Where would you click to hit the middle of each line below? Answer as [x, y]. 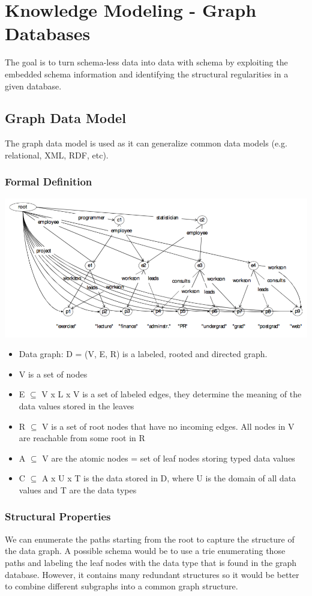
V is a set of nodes [53, 374]
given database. [33, 86]
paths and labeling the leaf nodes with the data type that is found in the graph [151, 562]
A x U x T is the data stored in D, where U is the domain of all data [169, 478]
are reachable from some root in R [82, 438]
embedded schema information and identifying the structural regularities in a [147, 74]
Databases [48, 33]
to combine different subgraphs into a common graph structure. [121, 586]
